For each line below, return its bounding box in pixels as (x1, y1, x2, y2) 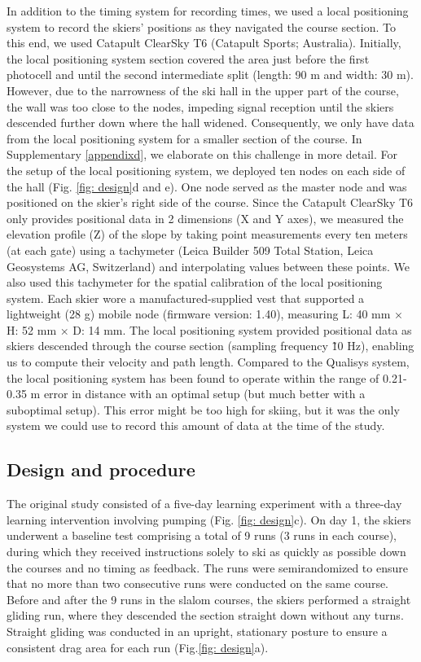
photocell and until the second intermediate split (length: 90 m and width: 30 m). (7, 66, 414, 83)
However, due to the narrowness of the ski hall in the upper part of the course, (7, 81, 399, 99)
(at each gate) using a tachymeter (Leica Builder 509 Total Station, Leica (7, 241, 374, 258)
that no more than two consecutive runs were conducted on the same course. (7, 575, 389, 592)
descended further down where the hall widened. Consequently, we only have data (7, 114, 414, 131)
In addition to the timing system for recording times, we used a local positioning (7, 2, 409, 19)
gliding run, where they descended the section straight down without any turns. (7, 607, 404, 624)
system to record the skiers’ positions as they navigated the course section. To (7, 18, 396, 35)
